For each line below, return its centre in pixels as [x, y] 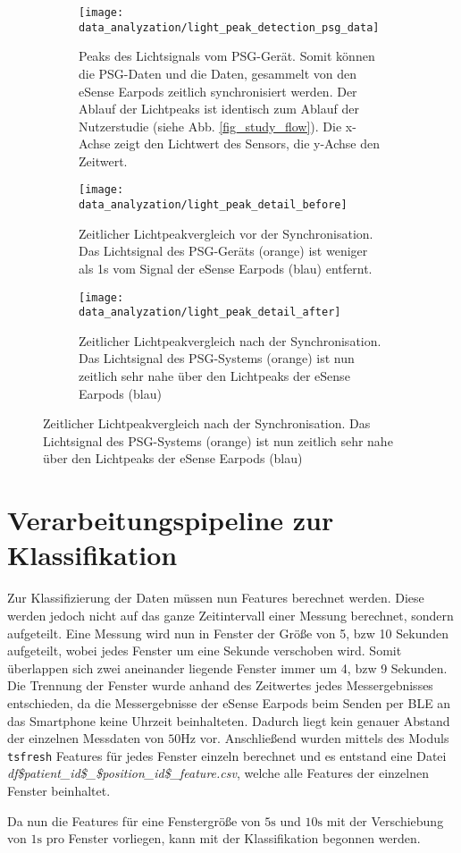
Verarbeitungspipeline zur [171, 520]
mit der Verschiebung [385, 820]
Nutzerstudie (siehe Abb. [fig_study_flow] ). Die [210, 126]
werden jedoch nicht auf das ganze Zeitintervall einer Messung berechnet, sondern [230, 615]
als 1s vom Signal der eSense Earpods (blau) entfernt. [226, 268]
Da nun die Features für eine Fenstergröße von [134, 820]
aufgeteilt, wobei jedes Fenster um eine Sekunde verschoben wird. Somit [205, 650]
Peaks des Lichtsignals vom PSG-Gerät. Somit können [227, 56]
